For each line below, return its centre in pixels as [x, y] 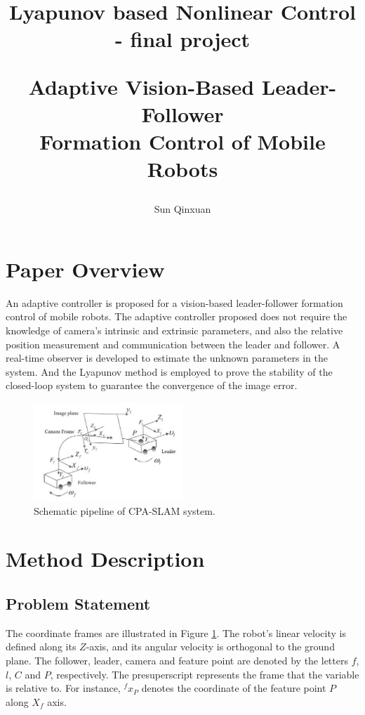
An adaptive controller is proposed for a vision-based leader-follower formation [174, 302]
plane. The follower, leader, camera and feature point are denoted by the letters [177, 660]
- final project [182, 39]
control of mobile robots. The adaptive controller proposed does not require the [177, 316]
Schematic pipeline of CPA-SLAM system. [125, 510]
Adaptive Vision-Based [141, 86]
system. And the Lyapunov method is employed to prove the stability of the [169, 371]
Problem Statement [78, 603]
